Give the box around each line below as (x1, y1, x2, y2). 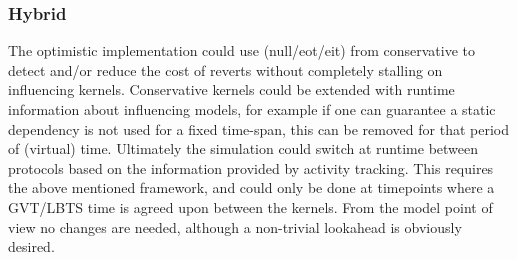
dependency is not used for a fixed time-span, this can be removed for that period (8, 118, 509, 139)
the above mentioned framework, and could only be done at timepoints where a (8, 177, 495, 198)
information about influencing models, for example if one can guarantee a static (8, 99, 496, 119)
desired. (8, 236, 55, 257)
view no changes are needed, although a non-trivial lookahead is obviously (8, 216, 462, 237)
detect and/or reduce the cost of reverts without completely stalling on (8, 59, 443, 80)
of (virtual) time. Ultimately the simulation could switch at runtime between (8, 138, 479, 159)
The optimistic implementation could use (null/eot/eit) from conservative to (8, 40, 475, 61)
